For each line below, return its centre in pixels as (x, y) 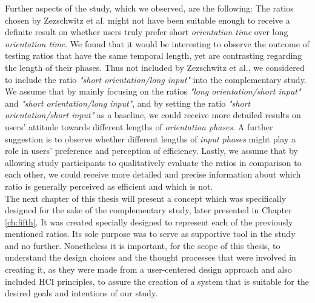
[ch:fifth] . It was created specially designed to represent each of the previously (149, 221)
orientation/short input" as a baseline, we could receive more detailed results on (153, 115)
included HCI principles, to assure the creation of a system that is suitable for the (157, 281)
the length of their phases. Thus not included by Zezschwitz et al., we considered (155, 67)
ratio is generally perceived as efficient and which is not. (109, 186)
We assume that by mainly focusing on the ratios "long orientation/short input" (153, 91)
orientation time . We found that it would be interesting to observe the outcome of (157, 43)
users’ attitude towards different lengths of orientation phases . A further (139, 126)
